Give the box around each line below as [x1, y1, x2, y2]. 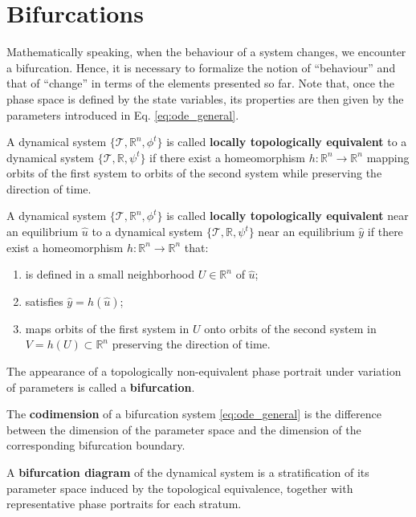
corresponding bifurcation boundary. [6, 437, 186, 454]
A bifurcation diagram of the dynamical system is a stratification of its [6, 464, 369, 480]
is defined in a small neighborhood [25, 266, 195, 283]
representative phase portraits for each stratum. [6, 495, 242, 512]
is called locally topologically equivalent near [166, 207, 409, 224]
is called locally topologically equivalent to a [166, 133, 407, 150]
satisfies [25, 292, 63, 309]
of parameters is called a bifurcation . [6, 378, 195, 395]
